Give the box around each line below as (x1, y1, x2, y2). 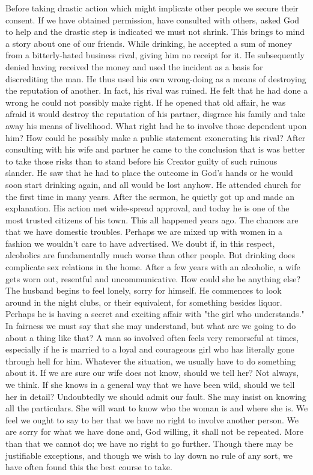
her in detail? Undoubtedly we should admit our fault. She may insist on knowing (5, 390, 306, 402)
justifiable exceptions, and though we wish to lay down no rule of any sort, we (5, 449, 293, 461)
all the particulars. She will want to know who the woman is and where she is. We (5, 402, 308, 414)
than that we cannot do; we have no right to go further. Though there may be (5, 437, 293, 449)
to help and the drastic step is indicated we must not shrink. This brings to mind (5, 25, 305, 38)
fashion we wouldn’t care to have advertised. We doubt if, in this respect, (5, 237, 275, 249)
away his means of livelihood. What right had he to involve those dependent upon (5, 119, 307, 132)
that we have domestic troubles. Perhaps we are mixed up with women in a (5, 225, 282, 238)
